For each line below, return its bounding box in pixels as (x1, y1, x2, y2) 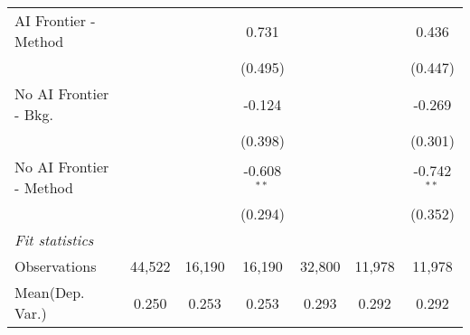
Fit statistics (14, 229, 94, 250)
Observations (14, 256, 97, 276)
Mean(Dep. (14, 282, 85, 302)
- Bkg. (14, 104, 53, 125)
